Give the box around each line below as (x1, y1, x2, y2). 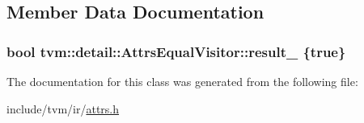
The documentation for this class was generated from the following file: (6, 73, 358, 89)
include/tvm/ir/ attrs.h (6, 100, 120, 117)
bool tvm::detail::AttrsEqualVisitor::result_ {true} (6, 41, 346, 61)
